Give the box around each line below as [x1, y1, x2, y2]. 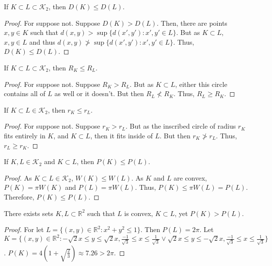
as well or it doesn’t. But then [54, 88, 144, 99]
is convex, [124, 208, 153, 218]
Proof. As [4, 172, 32, 183]
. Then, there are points [157, 17, 227, 28]
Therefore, [4, 191, 34, 201]
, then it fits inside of [90, 130, 153, 140]
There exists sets [4, 208, 53, 218]
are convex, [174, 172, 207, 183]
